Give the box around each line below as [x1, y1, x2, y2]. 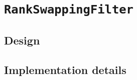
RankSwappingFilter [4, 2, 133, 17]
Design [4, 32, 40, 47]
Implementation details [4, 61, 126, 77]
